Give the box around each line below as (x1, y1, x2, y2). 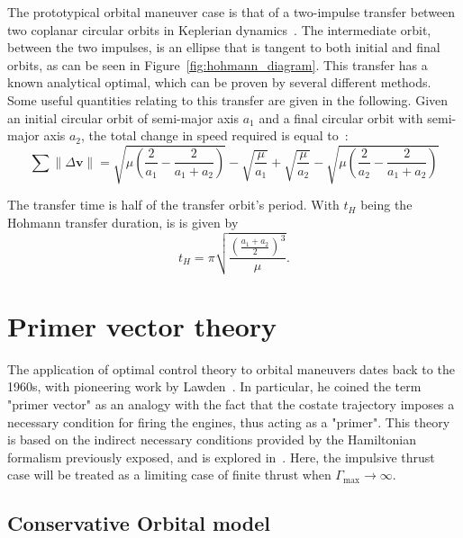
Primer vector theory (7, 307, 277, 344)
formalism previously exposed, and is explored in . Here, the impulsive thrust (7, 447, 435, 466)
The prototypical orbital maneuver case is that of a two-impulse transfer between (7, 3, 456, 21)
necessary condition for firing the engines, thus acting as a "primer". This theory (7, 412, 450, 431)
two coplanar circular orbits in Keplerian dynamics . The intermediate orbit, (7, 20, 431, 39)
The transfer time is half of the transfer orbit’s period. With (7, 195, 340, 214)
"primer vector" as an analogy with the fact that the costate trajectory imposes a (7, 395, 455, 413)
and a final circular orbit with (259, 108, 423, 127)
